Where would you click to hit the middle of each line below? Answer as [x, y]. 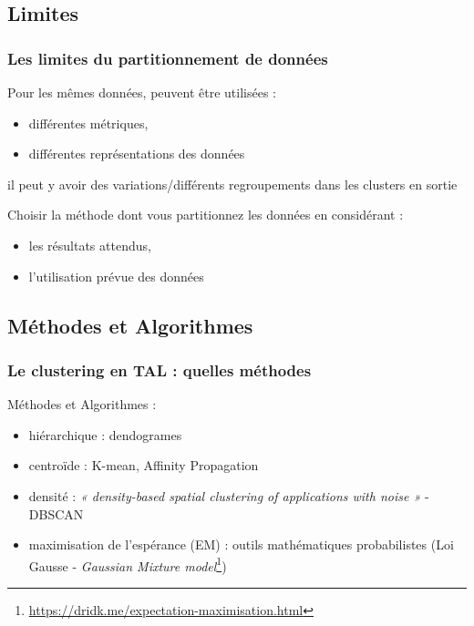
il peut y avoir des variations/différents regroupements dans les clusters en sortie [232, 184]
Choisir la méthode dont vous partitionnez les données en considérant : [206, 215]
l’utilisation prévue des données [116, 276]
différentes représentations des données [137, 154]
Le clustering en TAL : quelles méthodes [160, 369]
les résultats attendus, [90, 245]
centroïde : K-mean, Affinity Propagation [144, 465]
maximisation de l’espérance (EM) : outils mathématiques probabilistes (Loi [241, 544]
